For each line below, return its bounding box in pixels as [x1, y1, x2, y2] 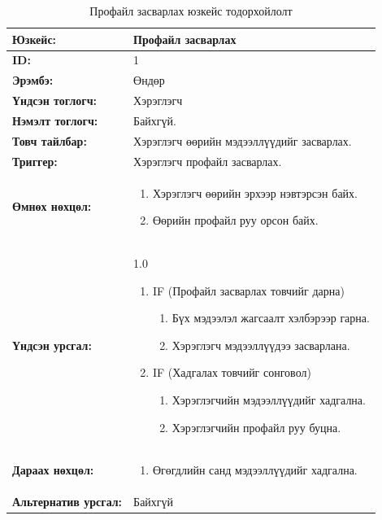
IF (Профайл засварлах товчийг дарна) [152, 282, 345, 299]
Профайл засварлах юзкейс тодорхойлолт [89, 2, 293, 19]
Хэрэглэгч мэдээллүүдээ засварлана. [171, 336, 350, 353]
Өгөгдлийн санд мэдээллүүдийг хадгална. [152, 461, 358, 478]
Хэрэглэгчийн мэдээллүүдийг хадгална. [171, 391, 366, 408]
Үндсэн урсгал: [12, 336, 92, 353]
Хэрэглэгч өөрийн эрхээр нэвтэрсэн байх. [152, 184, 358, 201]
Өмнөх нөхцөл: [12, 198, 92, 215]
